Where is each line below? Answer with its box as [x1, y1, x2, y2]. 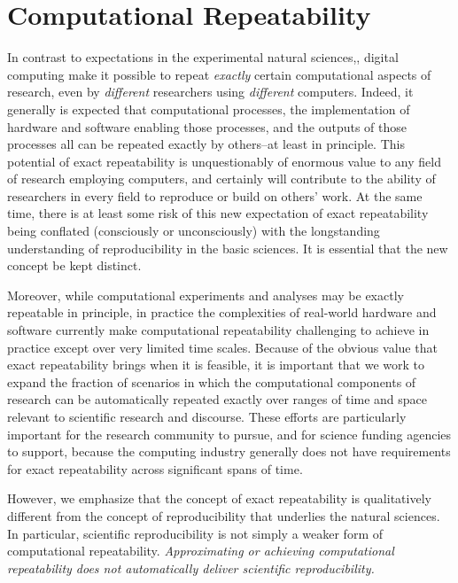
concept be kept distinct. [7, 256, 142, 275]
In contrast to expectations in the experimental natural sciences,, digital [7, 48, 399, 66]
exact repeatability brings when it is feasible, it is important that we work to [7, 355, 425, 374]
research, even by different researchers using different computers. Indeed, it [7, 82, 414, 101]
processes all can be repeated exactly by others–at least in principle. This [7, 135, 405, 153]
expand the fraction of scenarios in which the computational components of [7, 372, 416, 391]
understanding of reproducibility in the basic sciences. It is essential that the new [7, 238, 448, 257]
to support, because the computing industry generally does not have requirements [7, 442, 451, 461]
